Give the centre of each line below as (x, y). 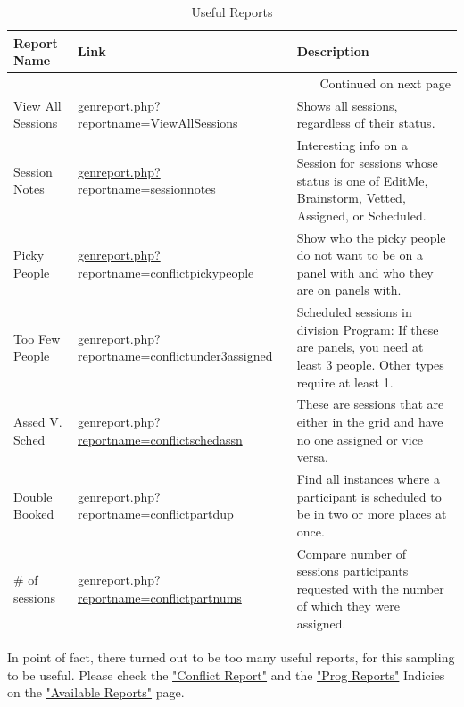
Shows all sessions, (347, 105)
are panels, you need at (360, 347)
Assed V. (38, 421)
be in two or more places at (372, 514)
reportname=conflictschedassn (160, 439)
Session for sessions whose (367, 162)
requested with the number (370, 588)
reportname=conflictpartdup (156, 514)
